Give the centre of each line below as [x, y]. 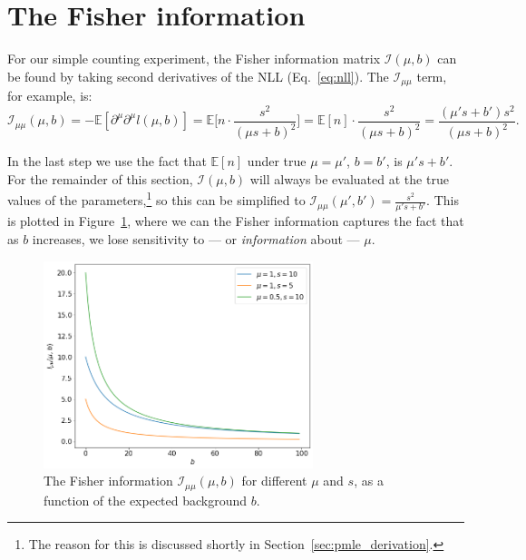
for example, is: [50, 96]
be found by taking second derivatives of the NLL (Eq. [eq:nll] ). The [198, 76]
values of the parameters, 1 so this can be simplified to [156, 199]
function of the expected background [146, 500]
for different [274, 481]
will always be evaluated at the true [349, 178]
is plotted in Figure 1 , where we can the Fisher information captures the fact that [236, 221]
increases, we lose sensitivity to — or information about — [196, 239]
